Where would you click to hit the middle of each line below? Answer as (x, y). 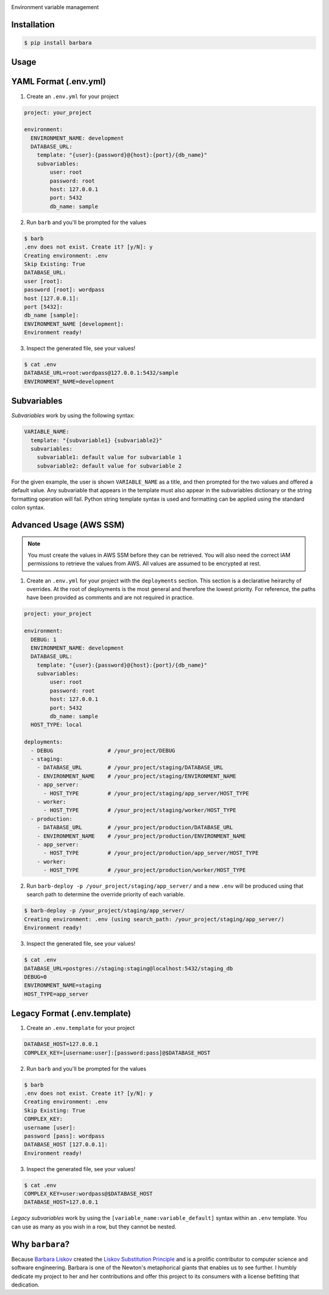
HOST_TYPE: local (56, 725)
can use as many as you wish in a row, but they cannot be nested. (94, 1227)
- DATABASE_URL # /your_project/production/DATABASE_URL (135, 828)
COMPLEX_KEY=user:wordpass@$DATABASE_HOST (88, 1194)
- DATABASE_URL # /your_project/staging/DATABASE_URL (130, 767)
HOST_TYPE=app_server (56, 994)
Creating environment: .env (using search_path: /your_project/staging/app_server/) (154, 919)
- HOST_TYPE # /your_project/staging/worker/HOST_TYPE (140, 810)
